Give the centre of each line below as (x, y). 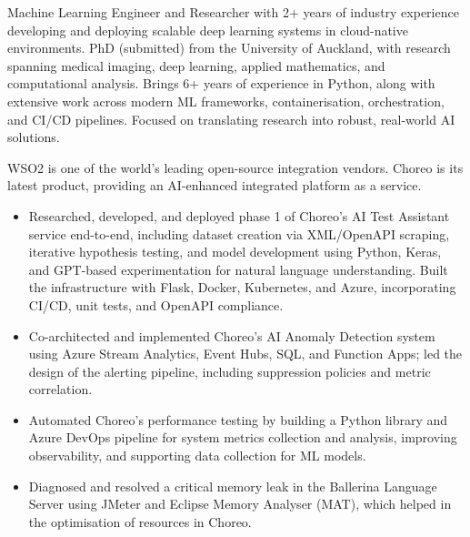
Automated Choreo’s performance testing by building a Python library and (238, 419)
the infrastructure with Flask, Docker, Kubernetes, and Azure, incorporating (242, 287)
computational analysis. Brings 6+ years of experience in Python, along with (221, 83)
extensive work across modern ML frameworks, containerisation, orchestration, (226, 101)
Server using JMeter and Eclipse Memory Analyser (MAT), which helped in (240, 504)
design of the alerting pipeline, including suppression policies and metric (230, 371)
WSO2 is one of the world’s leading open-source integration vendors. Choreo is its (235, 167)
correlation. (60, 389)
